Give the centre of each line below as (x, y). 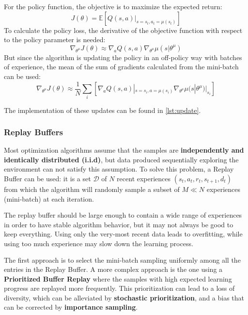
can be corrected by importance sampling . (71, 307)
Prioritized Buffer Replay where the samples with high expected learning (118, 278)
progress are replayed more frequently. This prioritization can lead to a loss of (119, 288)
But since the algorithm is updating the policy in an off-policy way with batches (123, 57)
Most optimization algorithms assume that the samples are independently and (124, 150)
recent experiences (144, 178)
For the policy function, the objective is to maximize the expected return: (113, 6)
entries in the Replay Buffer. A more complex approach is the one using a (113, 269)
